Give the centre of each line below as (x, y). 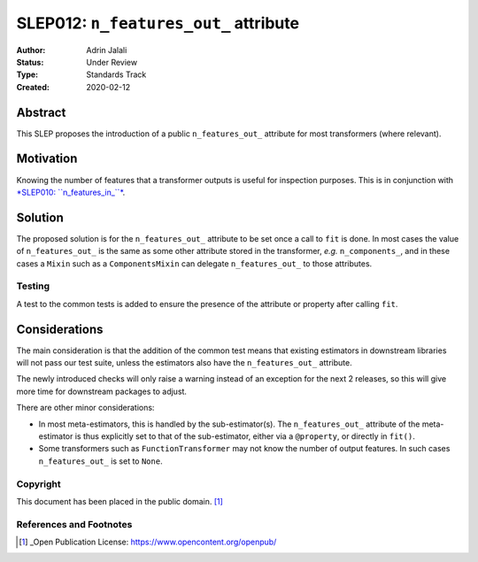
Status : (30, 62)
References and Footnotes (74, 524)
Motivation (47, 159)
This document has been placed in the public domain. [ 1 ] (119, 501)
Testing (33, 286)
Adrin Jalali (107, 50)
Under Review (112, 62)
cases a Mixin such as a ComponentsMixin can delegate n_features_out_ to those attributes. (194, 263)
